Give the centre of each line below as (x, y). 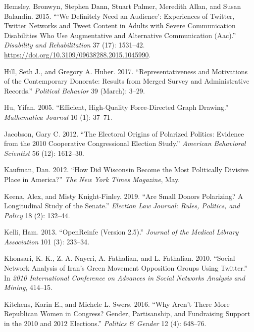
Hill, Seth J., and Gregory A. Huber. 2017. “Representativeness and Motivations (126, 71)
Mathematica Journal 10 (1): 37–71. (58, 117)
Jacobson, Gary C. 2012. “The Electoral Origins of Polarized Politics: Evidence (124, 133)
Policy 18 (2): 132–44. (37, 215)
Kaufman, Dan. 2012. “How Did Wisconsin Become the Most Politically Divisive (126, 169)
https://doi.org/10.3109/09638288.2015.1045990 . (77, 54)
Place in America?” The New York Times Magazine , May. (92, 179)
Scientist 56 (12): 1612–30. (44, 153)
